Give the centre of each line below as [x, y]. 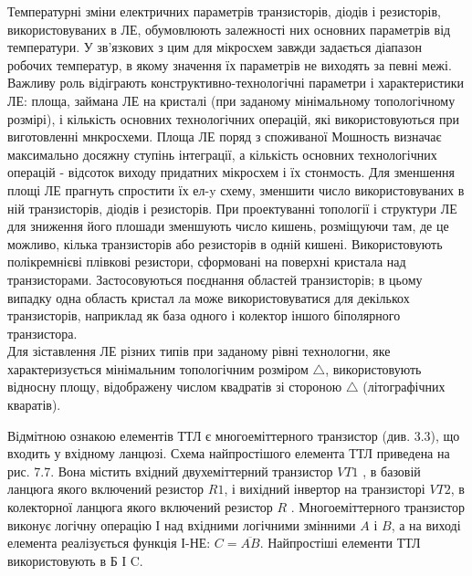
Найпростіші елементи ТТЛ [344, 543]
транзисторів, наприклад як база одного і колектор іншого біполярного [204, 315]
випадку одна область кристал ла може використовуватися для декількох [209, 297]
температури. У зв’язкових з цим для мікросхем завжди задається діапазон [215, 47]
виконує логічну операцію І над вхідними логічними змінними [182, 524]
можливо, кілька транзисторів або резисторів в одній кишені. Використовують [225, 243]
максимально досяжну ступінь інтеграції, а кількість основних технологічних [222, 154]
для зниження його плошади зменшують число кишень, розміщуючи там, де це [228, 226]
